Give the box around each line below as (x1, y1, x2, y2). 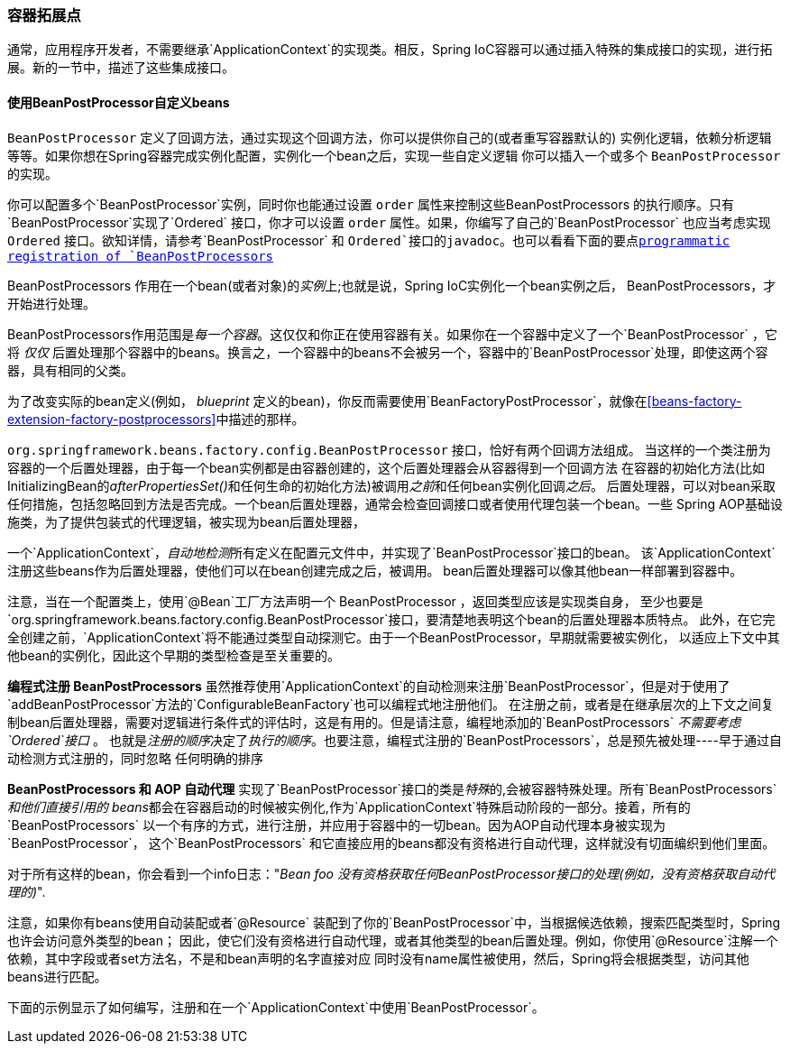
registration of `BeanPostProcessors (7, 248, 274, 263)
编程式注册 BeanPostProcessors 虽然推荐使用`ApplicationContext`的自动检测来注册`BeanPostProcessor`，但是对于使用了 (7, 678, 730, 694)
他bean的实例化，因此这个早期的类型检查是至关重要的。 (7, 647, 341, 663)
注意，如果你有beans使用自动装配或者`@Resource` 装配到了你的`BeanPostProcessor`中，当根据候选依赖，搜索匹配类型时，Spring (7, 914, 781, 930)
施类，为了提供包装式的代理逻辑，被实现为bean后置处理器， (7, 513, 366, 530)
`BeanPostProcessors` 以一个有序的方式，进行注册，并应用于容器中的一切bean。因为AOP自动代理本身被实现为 (7, 816, 666, 833)
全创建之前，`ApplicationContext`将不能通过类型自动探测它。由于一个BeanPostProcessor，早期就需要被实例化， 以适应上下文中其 (7, 629, 780, 645)
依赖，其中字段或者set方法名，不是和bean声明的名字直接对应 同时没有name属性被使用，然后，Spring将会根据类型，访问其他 (7, 950, 749, 966)
